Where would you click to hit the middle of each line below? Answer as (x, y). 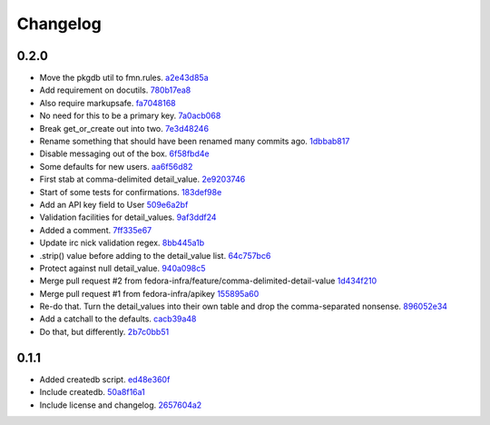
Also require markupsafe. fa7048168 (108, 103)
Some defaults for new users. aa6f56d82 (116, 166)
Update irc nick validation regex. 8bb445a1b (122, 243)
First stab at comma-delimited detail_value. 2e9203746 (142, 179)
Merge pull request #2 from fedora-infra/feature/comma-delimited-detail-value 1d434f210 (208, 281)
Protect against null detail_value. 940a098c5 (122, 268)
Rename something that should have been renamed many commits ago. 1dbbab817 (195, 142)
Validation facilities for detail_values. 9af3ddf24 (128, 217)
